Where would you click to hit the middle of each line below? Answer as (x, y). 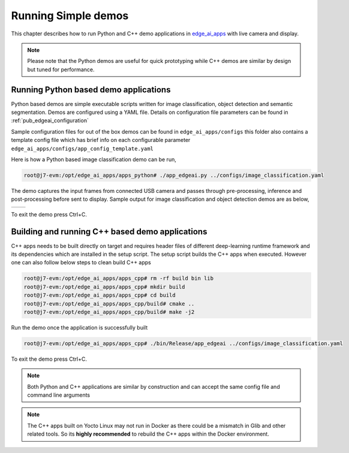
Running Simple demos (70, 16)
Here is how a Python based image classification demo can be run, (94, 159)
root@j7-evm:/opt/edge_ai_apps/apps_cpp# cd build (100, 295)
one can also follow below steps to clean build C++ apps (81, 262)
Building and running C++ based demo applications (109, 232)
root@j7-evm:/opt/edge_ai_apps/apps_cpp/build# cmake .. (109, 303)
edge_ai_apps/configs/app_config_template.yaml (82, 149)
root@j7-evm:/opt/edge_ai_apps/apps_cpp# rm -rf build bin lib (119, 278)
